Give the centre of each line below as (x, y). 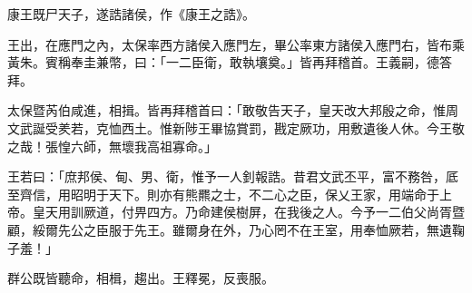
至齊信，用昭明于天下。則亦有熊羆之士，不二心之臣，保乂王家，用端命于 (223, 194)
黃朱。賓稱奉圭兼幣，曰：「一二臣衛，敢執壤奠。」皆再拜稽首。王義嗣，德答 (230, 62)
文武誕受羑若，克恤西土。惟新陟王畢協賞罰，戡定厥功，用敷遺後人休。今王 (230, 127)
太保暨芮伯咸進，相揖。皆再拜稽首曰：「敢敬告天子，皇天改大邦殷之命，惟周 (233, 110)
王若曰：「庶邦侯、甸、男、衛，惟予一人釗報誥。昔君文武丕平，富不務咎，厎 (233, 176)
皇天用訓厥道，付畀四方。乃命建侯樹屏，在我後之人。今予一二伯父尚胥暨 (248, 212)
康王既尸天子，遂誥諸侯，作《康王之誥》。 (131, 14)
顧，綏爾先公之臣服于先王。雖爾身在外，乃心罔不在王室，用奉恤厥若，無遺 (230, 229)
